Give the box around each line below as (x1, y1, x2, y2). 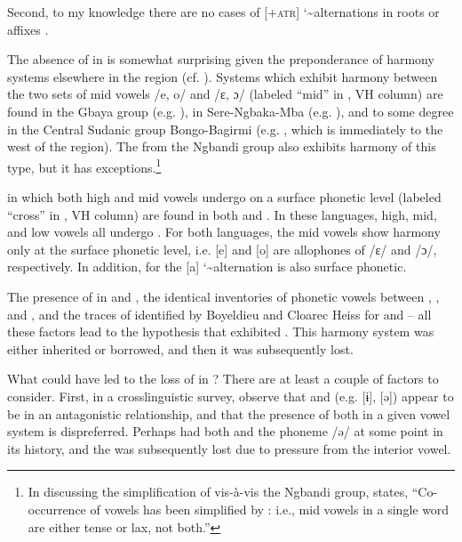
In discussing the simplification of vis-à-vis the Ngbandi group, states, (28, 482, 409, 501)
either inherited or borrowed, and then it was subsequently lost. (7, 339, 354, 358)
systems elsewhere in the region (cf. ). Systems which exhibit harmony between (7, 67, 438, 85)
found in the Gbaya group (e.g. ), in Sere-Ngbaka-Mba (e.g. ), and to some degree (7, 101, 454, 120)
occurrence (28, 499, 86, 518)
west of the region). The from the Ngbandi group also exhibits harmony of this (7, 137, 436, 156)
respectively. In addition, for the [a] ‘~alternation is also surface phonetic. (7, 257, 407, 276)
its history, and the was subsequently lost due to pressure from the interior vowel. (7, 439, 451, 457)
